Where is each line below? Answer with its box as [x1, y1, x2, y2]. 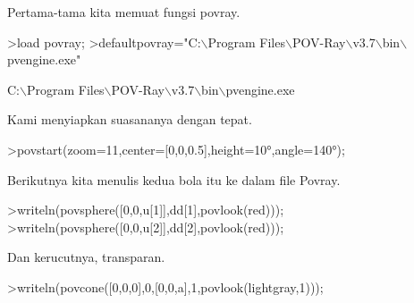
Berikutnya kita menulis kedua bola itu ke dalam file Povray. [7, 170, 341, 189]
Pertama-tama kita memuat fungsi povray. [7, 3, 241, 21]
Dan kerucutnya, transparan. [7, 248, 165, 266]
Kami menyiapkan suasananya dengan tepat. [7, 110, 252, 129]
